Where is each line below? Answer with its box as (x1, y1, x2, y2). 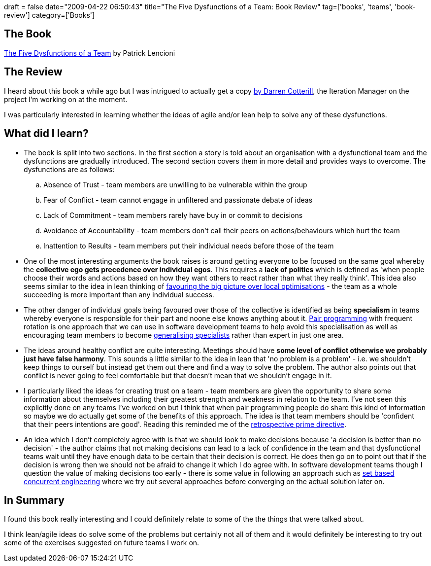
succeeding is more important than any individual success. (24, 290, 214, 299)
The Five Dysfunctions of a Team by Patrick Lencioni (4, 48, 175, 57)
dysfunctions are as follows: (24, 165, 115, 174)
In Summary (4, 494, 65, 506)
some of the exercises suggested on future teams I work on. (4, 538, 199, 547)
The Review (4, 66, 63, 78)
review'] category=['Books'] (4, 11, 95, 19)
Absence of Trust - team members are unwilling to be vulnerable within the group (43, 180, 307, 189)
